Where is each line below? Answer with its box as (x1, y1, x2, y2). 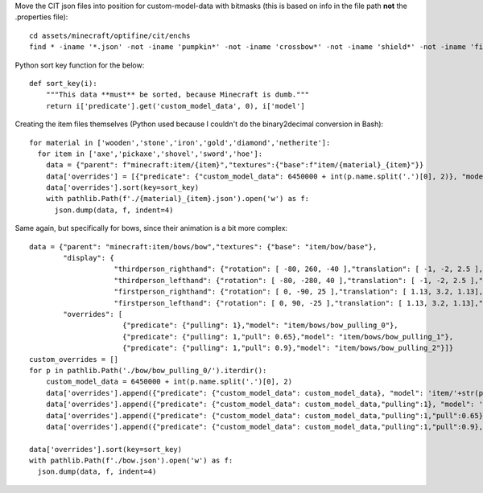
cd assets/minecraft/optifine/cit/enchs (29, 31, 191, 40)
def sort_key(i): (29, 79, 97, 88)
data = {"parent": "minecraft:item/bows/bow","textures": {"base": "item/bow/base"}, (29, 242, 378, 251)
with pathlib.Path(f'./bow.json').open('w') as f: (29, 456, 233, 466)
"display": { (63, 253, 114, 263)
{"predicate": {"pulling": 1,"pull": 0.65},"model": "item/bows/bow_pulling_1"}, (122, 332, 454, 341)
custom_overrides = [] (29, 355, 119, 364)
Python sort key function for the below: (14, 60, 145, 70)
